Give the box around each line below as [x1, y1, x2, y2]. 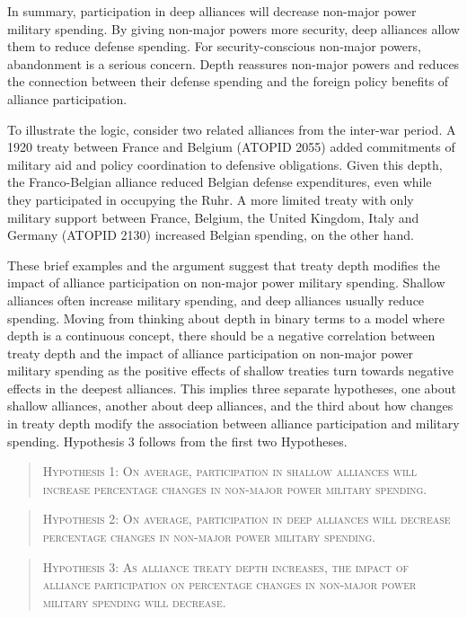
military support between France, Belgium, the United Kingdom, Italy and [7, 207, 419, 226]
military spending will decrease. [42, 592, 226, 611]
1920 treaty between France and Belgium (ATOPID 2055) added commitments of [7, 137, 455, 156]
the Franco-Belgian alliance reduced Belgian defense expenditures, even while [7, 172, 432, 191]
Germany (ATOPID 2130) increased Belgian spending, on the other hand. [7, 225, 414, 244]
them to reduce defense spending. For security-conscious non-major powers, [7, 37, 421, 56]
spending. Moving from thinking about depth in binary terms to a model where [7, 308, 445, 327]
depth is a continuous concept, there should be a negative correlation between [7, 326, 436, 345]
